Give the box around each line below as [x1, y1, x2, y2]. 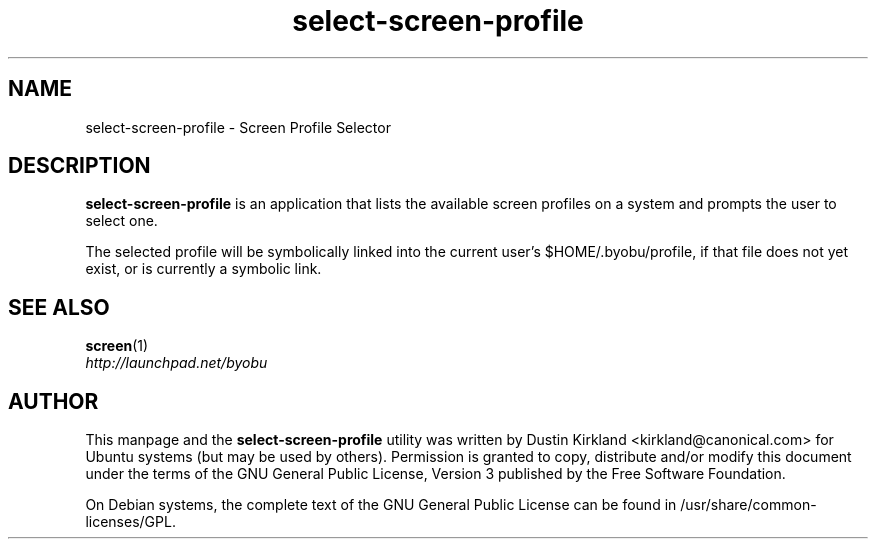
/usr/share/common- [680, 496, 817, 514]
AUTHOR [8, 388, 99, 414]
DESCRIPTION [8, 153, 151, 179]
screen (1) [85, 337, 149, 355]
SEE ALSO [8, 294, 110, 320]
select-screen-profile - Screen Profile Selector [85, 118, 391, 136]
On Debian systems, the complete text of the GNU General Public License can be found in [85, 496, 677, 514]
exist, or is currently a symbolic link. [85, 260, 322, 278]
